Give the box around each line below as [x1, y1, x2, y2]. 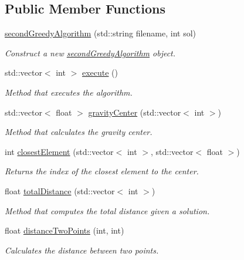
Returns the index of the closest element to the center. [5, 165, 199, 177]
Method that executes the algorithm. [5, 86, 133, 98]
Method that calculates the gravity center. [5, 126, 152, 138]
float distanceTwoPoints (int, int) [5, 224, 124, 237]
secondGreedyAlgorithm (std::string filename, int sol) [5, 27, 196, 39]
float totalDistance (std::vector [5, 184, 115, 197]
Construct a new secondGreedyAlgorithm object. [5, 46, 176, 59]
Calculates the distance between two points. [5, 244, 159, 256]
